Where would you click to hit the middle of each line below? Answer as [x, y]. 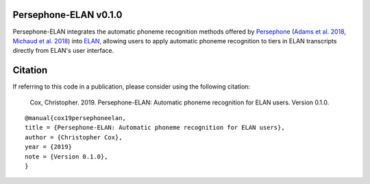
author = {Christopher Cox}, [74, 137]
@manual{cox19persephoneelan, [76, 118]
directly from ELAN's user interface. [63, 51]
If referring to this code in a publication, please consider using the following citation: [131, 87]
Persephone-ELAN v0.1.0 [67, 15]
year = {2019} [48, 147]
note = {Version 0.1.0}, [66, 157]
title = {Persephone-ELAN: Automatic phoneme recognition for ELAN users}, [155, 128]
